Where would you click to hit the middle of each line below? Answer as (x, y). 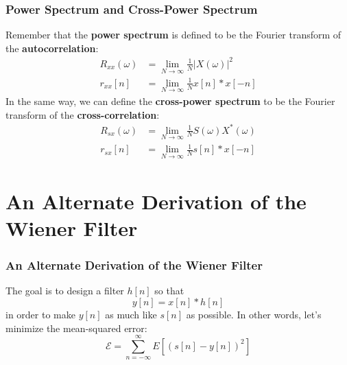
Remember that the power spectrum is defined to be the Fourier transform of (173, 35)
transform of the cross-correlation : (83, 114)
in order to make (40, 314)
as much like (131, 314)
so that (169, 291)
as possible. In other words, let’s (254, 314)
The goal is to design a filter (65, 291)
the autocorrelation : (52, 48)
